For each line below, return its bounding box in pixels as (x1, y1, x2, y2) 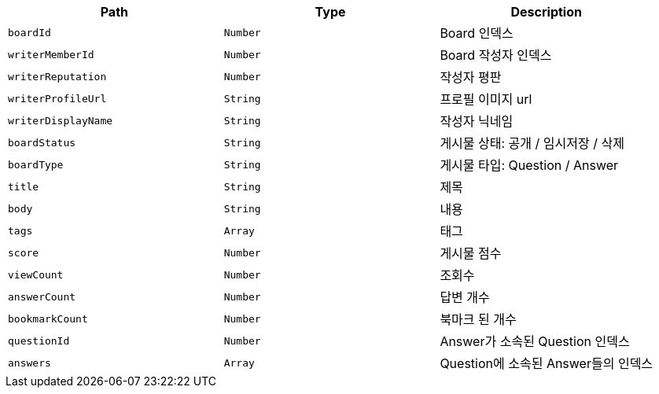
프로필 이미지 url (440, 91, 532, 107)
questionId (8, 334, 70, 347)
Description (510, 4, 582, 20)
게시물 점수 (440, 245, 502, 261)
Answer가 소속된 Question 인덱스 (440, 333, 630, 349)
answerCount (8, 290, 76, 303)
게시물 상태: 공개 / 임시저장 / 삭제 (440, 135, 624, 151)
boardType (8, 158, 64, 171)
